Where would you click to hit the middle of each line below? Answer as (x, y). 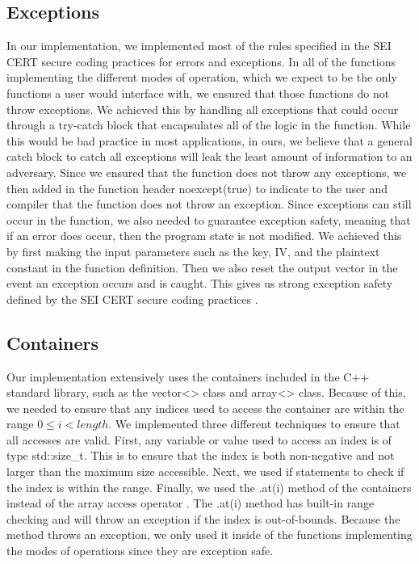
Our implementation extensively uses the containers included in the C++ (188, 376)
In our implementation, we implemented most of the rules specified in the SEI (199, 46)
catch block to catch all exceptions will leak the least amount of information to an (209, 156)
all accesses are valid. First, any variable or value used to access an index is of (199, 439)
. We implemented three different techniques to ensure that (254, 424)
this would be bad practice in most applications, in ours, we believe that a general (209, 140)
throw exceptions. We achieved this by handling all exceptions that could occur (203, 109)
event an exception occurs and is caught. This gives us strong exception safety (200, 283)
